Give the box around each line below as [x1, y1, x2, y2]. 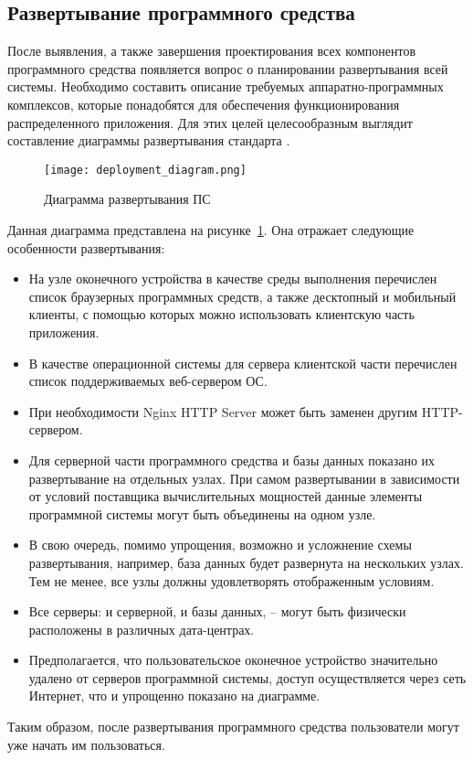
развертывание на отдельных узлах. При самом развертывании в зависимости [28, 468, 460, 487]
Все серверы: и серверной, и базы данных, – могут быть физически [28, 602, 406, 621]
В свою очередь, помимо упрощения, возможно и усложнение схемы [28, 535, 412, 554]
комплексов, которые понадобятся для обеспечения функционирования [7, 94, 400, 113]
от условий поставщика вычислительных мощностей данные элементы [28, 487, 423, 506]
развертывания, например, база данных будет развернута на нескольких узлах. [28, 552, 464, 572]
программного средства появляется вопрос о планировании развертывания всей [7, 59, 448, 78]
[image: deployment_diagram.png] [44, 163, 247, 177]
